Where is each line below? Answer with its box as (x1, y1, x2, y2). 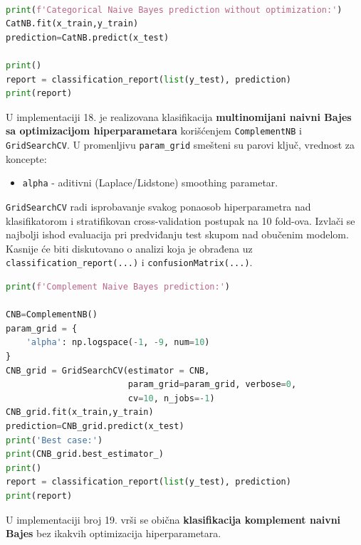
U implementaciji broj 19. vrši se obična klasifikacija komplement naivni (6, 512, 341, 527)
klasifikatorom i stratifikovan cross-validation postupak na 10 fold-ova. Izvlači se (6, 213, 355, 228)
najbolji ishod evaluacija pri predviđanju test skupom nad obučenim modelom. (6, 227, 349, 242)
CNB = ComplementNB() (6, 309, 98, 320)
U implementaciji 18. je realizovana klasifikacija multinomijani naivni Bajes (6, 109, 352, 124)
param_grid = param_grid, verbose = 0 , (127, 379, 297, 390)
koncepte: (6, 151, 47, 166)
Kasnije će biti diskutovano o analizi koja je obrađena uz (6, 240, 253, 255)
